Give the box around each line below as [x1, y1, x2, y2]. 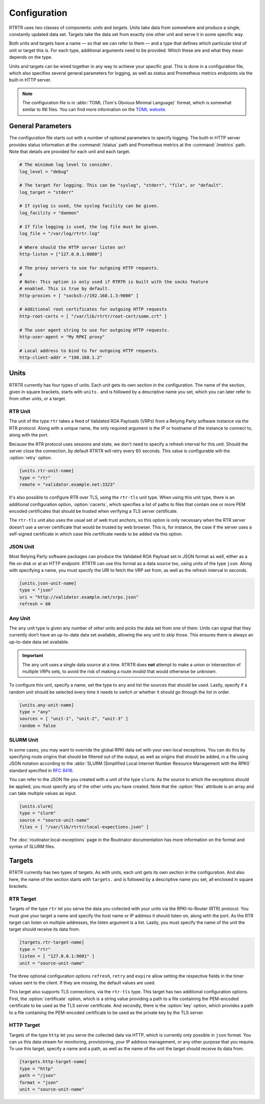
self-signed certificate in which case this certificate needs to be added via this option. [9, 531, 183, 537]
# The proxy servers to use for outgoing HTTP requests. [19, 265, 159, 271]
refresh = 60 [19, 601, 51, 607]
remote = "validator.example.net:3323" [19, 482, 115, 487]
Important [22, 653, 44, 659]
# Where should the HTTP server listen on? [19, 244, 126, 250]
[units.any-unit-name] [19, 702, 74, 708]
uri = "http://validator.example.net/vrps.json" [19, 594, 139, 600]
